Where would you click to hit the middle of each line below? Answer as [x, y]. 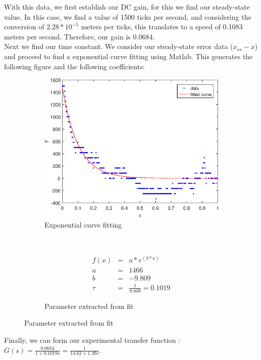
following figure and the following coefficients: [74, 66]
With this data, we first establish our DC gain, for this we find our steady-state [127, 7]
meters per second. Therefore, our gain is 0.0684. [80, 36]
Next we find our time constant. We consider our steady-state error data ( [119, 46]
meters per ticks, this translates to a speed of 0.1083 [162, 27]
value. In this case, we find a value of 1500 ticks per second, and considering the [128, 16]
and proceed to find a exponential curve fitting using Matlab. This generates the [128, 56]
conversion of [24, 27]
